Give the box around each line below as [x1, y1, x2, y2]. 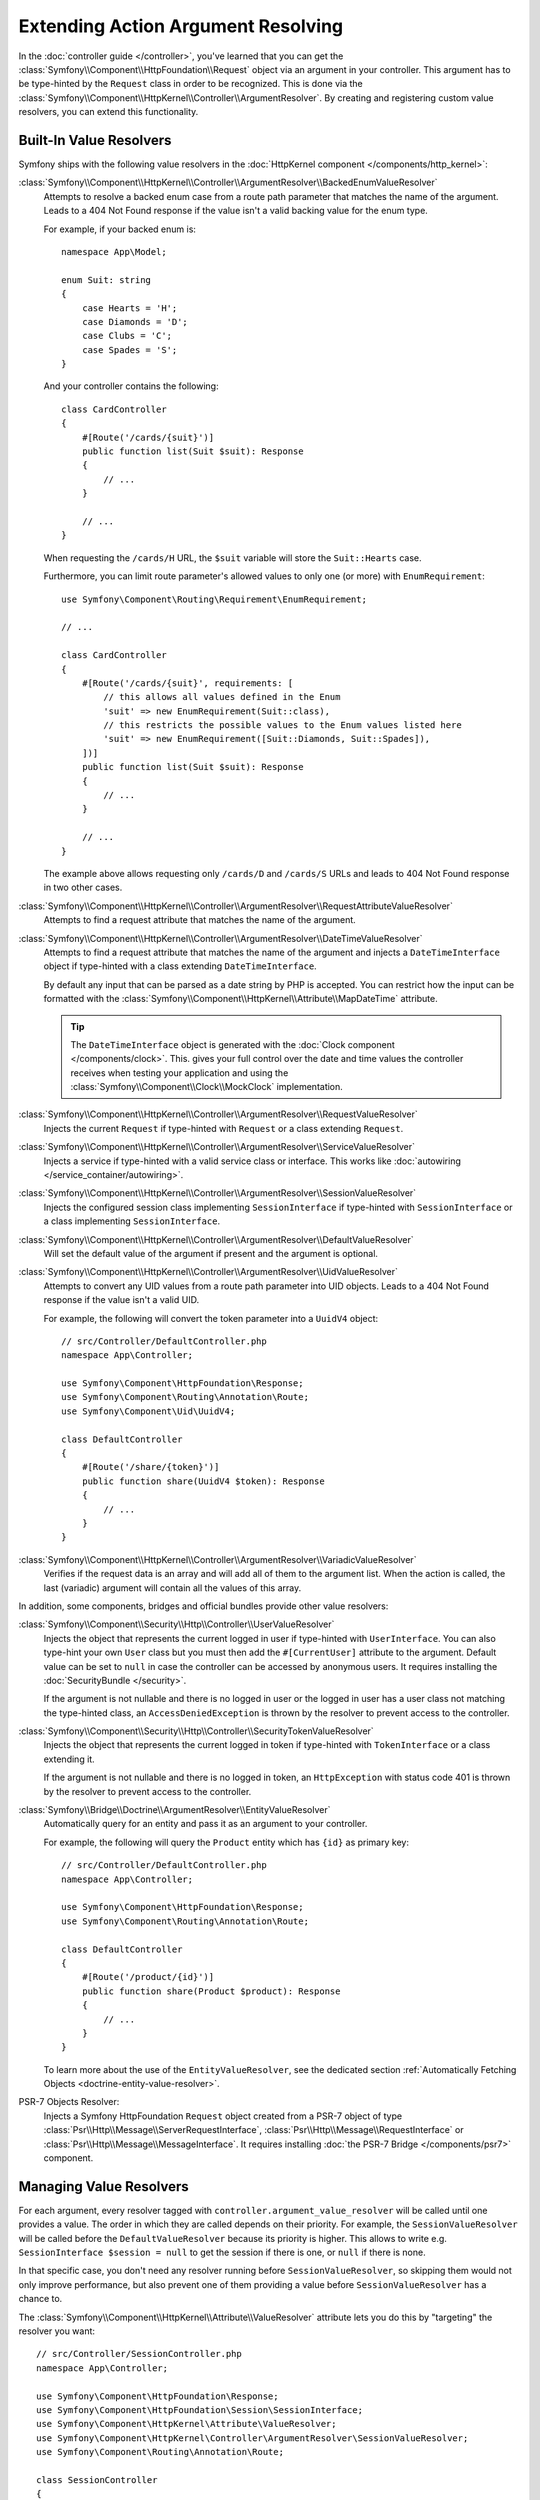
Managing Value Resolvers [18, 2178, 189, 2195]
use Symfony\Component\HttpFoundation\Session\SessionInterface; [36, 2405, 364, 2415]
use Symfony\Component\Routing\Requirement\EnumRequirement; [61, 593, 367, 605]
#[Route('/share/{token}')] [81, 1461, 220, 1473]
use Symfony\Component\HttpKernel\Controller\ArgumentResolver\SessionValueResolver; [36, 2432, 469, 2444]
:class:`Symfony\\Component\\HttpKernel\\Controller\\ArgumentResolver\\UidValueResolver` [18, 1266, 399, 1278]
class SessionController [36, 2474, 158, 2485]
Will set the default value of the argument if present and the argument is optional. [43, 1247, 379, 1259]
